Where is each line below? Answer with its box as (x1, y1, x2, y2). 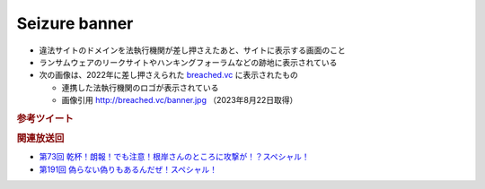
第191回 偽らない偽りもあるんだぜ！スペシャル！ (39, 164, 218, 175)
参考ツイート (16, 112, 74, 125)
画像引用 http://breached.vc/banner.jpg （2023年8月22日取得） (61, 95, 298, 106)
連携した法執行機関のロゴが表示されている (61, 82, 219, 93)
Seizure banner (16, 13, 134, 33)
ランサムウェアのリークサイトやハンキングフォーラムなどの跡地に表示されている (39, 56, 338, 67)
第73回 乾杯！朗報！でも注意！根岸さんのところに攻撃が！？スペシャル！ (39, 151, 310, 162)
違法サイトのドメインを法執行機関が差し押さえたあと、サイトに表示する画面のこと (39, 45, 346, 56)
